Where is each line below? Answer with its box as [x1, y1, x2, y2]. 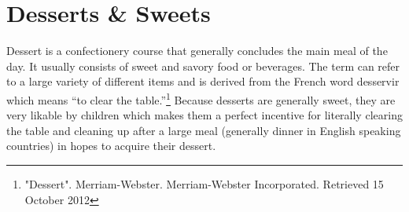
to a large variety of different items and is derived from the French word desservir [6, 73, 400, 90]
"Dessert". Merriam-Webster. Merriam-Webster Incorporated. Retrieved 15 [24, 175, 384, 192]
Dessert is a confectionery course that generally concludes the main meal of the [6, 42, 388, 59]
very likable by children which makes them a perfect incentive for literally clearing [6, 107, 403, 123]
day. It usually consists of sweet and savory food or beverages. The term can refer [6, 57, 400, 74]
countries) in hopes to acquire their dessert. [6, 137, 216, 154]
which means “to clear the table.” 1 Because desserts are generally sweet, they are [6, 89, 396, 108]
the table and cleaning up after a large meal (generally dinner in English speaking [6, 122, 401, 138]
